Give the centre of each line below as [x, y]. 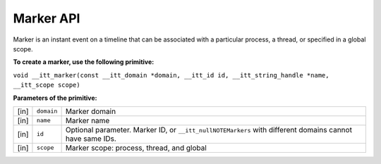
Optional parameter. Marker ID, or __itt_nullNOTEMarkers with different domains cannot [209, 130]
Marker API [47, 18]
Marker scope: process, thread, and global [136, 148]
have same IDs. [91, 139]
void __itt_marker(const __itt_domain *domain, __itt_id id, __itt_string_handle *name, [171, 75]
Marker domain [91, 111]
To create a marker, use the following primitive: [84, 62]
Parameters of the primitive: [55, 98]
